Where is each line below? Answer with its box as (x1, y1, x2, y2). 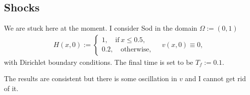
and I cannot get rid (185, 73, 246, 84)
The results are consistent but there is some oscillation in (4, 73, 177, 84)
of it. (4, 83, 19, 94)
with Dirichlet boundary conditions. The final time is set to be (4, 56, 193, 67)
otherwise (121, 46, 149, 53)
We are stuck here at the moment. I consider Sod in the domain (4, 23, 198, 33)
